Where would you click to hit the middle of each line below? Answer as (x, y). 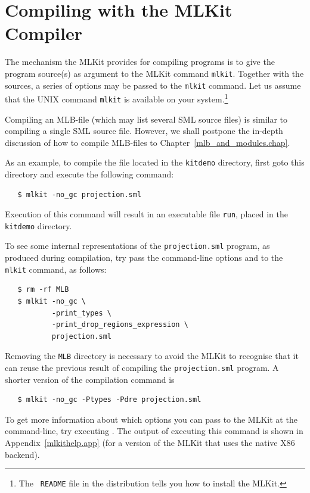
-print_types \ (81, 313)
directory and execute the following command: (89, 174)
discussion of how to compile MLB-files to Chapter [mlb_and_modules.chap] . (148, 142)
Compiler (44, 33)
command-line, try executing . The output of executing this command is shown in (154, 431)
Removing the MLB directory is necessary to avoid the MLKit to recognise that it (152, 356)
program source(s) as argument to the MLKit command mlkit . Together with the (154, 73)
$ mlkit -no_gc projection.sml (80, 194)
